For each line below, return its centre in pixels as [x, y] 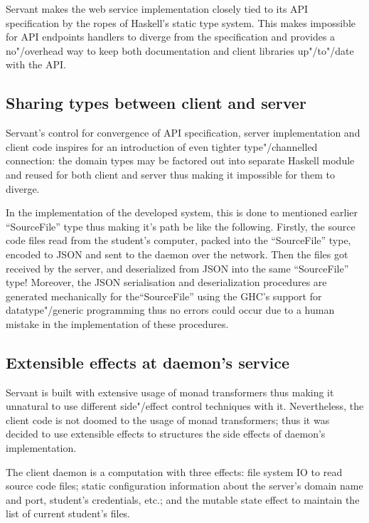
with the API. [36, 64]
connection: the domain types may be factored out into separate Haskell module [180, 160]
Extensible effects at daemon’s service [148, 362]
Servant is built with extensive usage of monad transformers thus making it [170, 392]
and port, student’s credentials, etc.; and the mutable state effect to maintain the [183, 499]
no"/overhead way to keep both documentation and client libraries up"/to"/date [180, 50]
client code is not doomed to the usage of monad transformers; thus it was [168, 419]
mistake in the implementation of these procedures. [117, 323]
